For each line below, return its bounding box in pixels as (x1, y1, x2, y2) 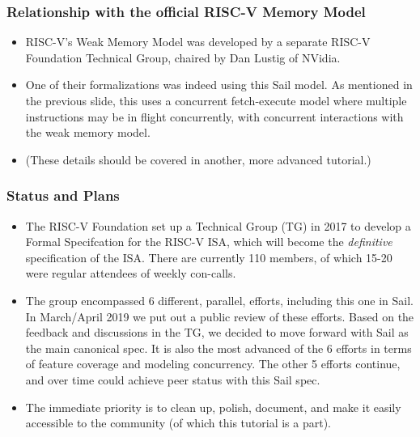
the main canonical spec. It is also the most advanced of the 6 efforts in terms (25, 339, 412, 356)
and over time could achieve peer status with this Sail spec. (25, 371, 320, 388)
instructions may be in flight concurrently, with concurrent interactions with (25, 108, 404, 125)
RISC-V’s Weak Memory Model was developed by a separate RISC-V (25, 33, 371, 50)
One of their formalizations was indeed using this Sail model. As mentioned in (25, 76, 413, 93)
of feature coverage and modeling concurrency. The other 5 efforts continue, (25, 355, 401, 372)
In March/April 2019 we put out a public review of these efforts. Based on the (25, 308, 414, 325)
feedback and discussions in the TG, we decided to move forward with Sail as (25, 324, 409, 341)
